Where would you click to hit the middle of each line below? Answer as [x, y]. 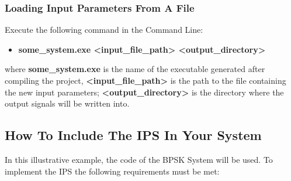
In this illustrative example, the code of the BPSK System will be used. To [139, 159]
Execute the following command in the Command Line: [104, 30]
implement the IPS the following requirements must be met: [112, 171]
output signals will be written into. [67, 103]
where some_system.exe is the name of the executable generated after [135, 69]
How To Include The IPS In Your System [133, 135]
